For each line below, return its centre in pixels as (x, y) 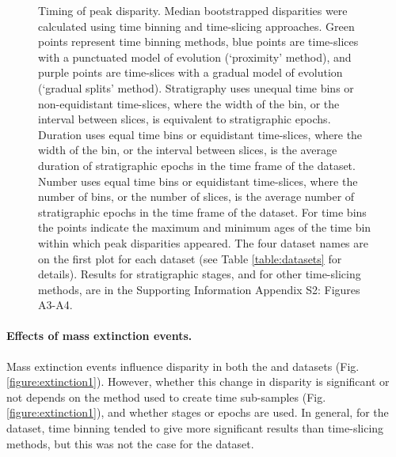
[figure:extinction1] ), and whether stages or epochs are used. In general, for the (198, 412)
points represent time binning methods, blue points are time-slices (198, 42)
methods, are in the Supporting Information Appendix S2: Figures (199, 289)
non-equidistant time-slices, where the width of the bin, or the (189, 103)
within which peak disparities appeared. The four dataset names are (203, 242)
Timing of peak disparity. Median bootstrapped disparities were (193, 10)
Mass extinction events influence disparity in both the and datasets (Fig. (183, 366)
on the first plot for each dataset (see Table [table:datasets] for (190, 258)
